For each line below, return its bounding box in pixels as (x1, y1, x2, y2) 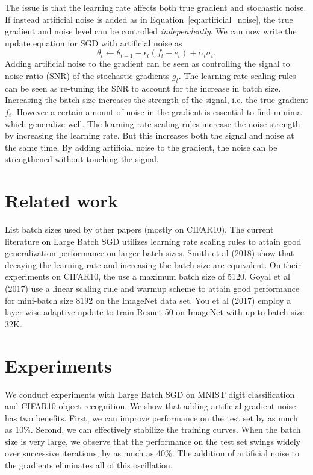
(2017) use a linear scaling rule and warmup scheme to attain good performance (5, 282, 300, 295)
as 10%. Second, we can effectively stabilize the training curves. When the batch (5, 423, 301, 436)
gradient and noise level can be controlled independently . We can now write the (5, 25, 297, 37)
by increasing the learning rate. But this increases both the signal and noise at (5, 129, 294, 142)
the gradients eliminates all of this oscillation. (5, 459, 173, 471)
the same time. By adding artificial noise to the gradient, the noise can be (5, 140, 277, 153)
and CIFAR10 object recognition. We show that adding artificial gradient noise (5, 400, 296, 412)
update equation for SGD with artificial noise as (5, 36, 182, 49)
